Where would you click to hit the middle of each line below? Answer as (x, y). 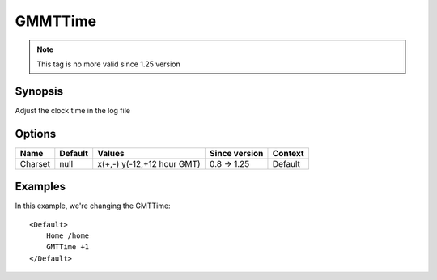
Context (288, 153)
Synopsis (39, 91)
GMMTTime (56, 21)
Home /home (68, 236)
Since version (236, 153)
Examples (40, 187)
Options (36, 134)
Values (111, 153)
